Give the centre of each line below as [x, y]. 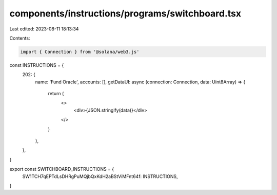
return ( [56, 94]
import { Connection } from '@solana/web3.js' [80, 52]
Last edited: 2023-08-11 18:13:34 [44, 29]
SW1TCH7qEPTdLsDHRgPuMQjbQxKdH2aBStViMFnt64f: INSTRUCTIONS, [100, 176]
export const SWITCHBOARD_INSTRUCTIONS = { [62, 169]
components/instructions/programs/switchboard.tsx [125, 13]
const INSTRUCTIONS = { [37, 65]
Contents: [20, 38]
